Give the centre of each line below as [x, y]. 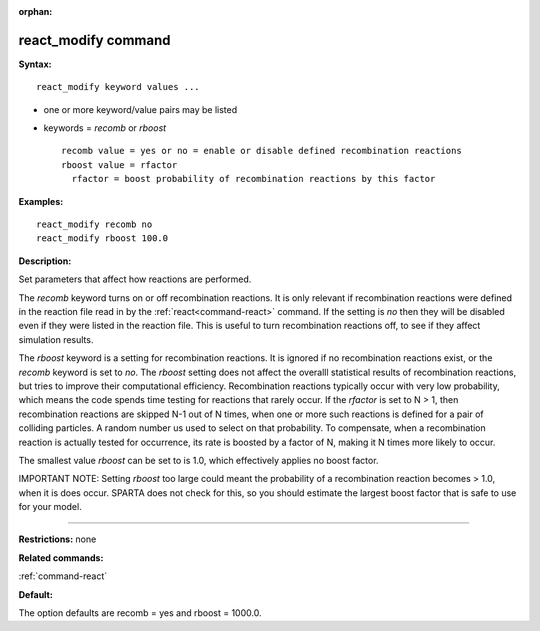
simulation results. [56, 339]
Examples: [41, 201]
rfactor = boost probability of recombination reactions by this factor [253, 179]
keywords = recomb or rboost [105, 128]
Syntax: [35, 64]
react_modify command [94, 40]
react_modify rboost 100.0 [102, 238]
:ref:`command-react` [63, 576]
